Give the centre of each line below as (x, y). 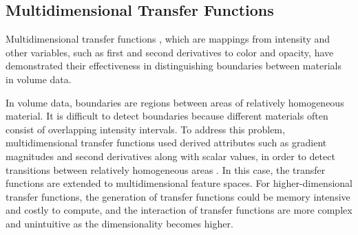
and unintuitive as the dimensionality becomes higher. (119, 223)
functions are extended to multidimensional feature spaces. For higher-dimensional (179, 183)
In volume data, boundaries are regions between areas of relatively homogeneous (175, 102)
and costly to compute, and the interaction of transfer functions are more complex (179, 210)
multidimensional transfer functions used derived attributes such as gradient (166, 143)
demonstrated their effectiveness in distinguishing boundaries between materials (173, 66)
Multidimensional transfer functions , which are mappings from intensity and (168, 39)
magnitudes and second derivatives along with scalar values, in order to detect (170, 156)
